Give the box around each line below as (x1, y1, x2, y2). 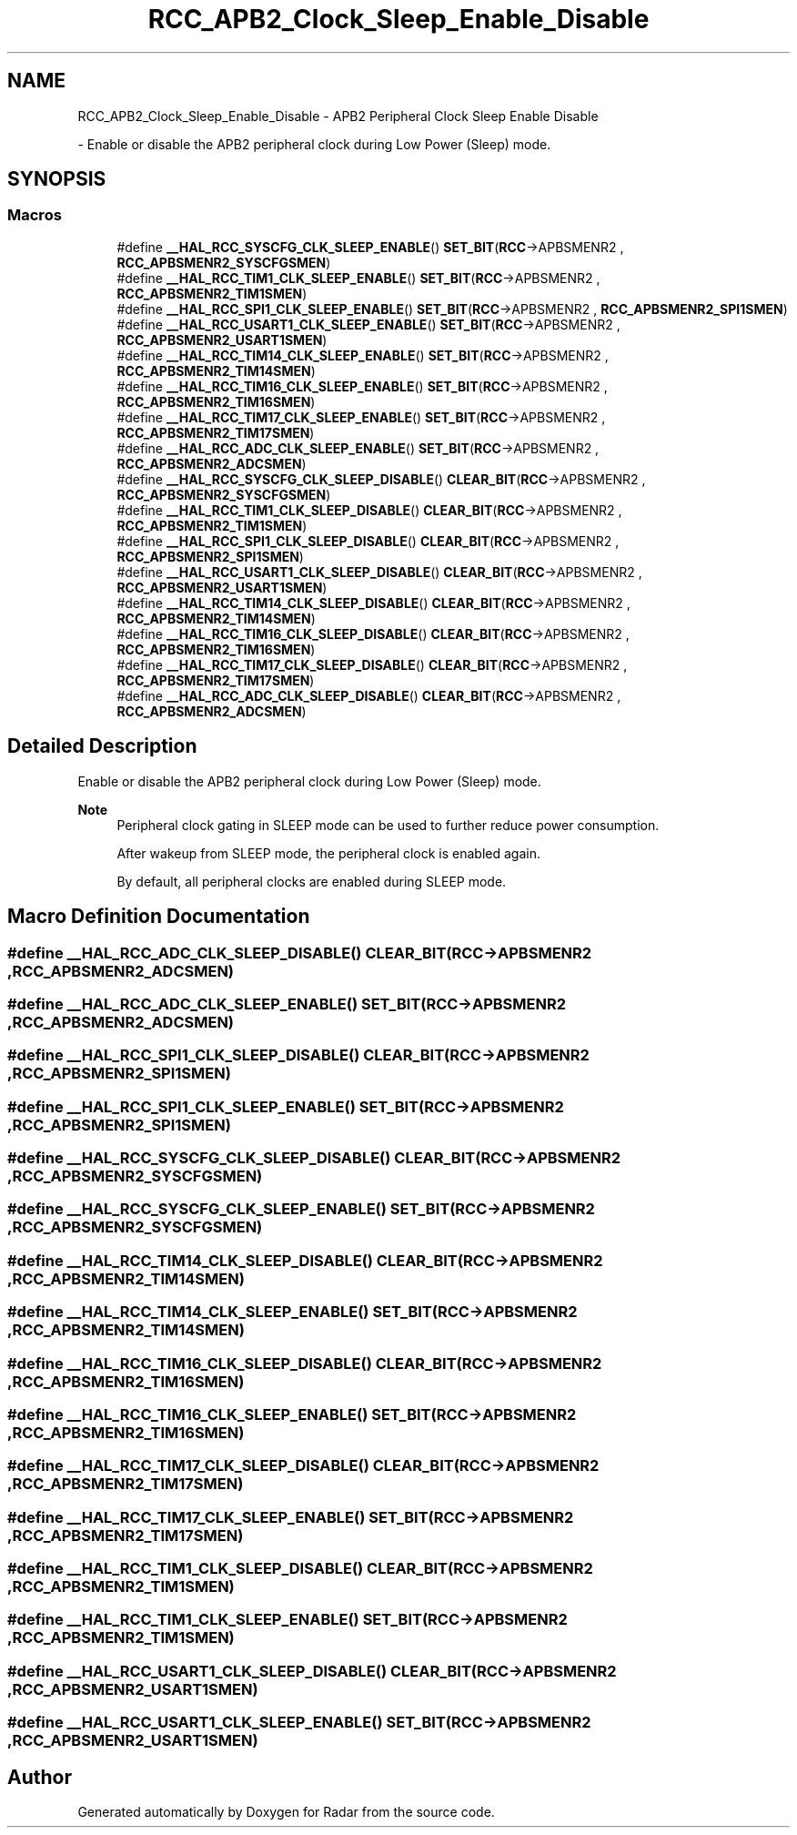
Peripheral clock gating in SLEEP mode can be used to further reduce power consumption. (116, 816, 660, 833)
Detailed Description (7, 735, 197, 758)
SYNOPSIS (7, 167, 106, 191)
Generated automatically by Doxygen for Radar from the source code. (77, 1803, 495, 1820)
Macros (7, 206, 62, 225)
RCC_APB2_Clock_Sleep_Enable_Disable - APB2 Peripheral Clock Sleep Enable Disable (77, 107, 599, 124)
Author (7, 1765, 72, 1789)
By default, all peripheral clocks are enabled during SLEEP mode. (116, 873, 507, 889)
